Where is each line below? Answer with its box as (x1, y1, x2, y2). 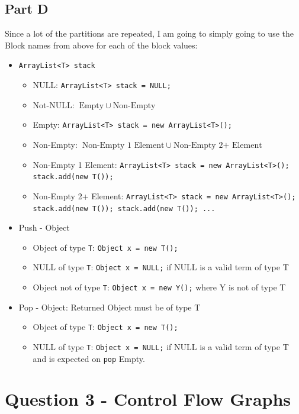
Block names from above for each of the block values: (5, 38, 198, 51)
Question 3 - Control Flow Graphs (5, 387, 291, 411)
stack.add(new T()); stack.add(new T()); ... (33, 204, 216, 213)
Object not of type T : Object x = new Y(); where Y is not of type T (33, 281, 286, 293)
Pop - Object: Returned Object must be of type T (18, 300, 201, 313)
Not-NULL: (33, 98, 75, 111)
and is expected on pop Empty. (33, 352, 145, 364)
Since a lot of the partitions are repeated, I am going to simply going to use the (5, 27, 294, 40)
